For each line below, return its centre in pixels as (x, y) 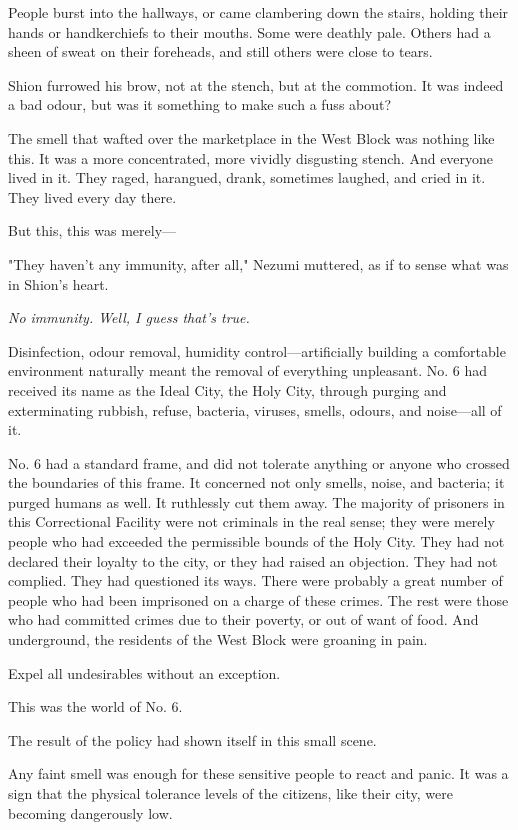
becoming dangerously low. (90, 812)
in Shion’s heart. (58, 283)
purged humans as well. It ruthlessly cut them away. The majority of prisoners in (256, 501)
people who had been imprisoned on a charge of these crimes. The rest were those (258, 599)
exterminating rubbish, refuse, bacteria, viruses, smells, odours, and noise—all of (255, 409)
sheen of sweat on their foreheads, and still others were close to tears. (220, 51)
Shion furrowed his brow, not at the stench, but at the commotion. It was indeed (256, 84)
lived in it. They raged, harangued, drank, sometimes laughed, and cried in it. (247, 177)
